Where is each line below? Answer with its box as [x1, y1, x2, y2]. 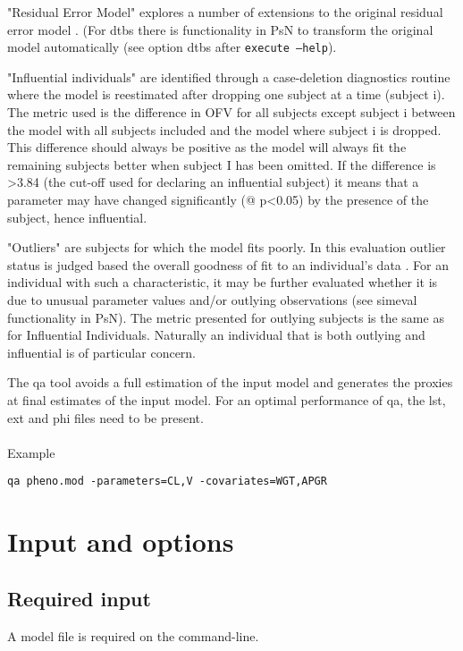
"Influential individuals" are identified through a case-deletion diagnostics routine [7, 67, 450, 86]
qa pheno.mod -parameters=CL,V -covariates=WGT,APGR [7, 475, 327, 488]
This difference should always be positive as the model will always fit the [7, 138, 407, 156]
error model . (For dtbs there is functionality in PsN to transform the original [7, 20, 434, 38]
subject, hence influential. [7, 207, 147, 226]
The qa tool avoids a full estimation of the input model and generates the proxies [7, 373, 453, 392]
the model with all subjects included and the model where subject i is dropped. [7, 120, 442, 139]
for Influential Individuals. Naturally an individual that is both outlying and [7, 325, 425, 344]
